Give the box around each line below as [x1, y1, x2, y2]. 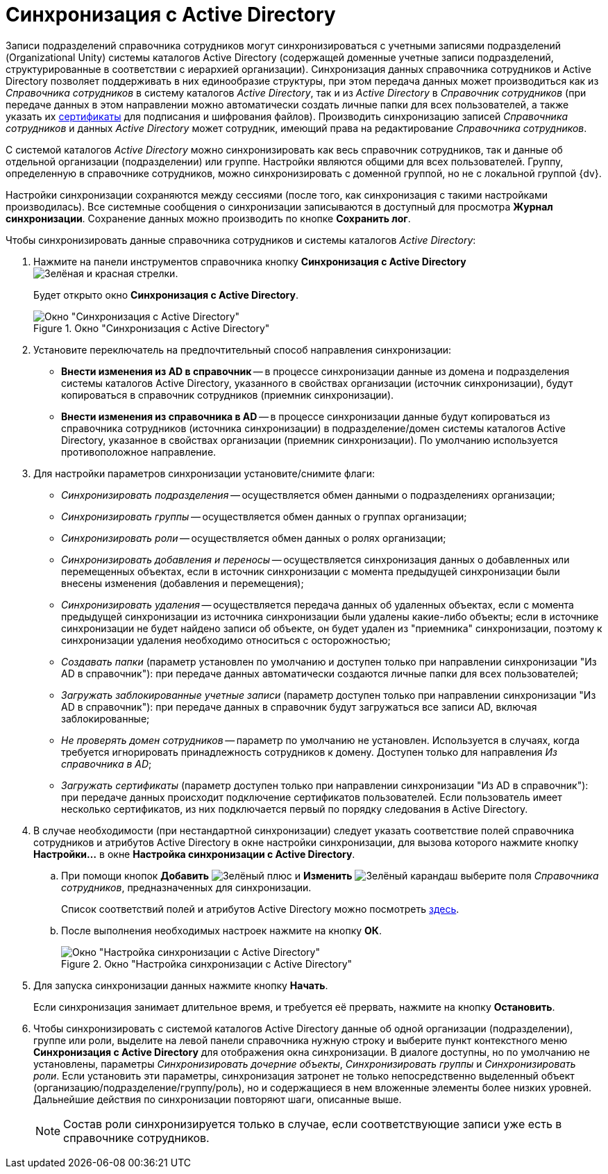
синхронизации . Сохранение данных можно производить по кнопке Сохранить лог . [6, 212, 411, 224]
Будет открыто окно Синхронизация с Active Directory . [33, 288, 298, 301]
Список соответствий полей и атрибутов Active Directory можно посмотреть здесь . [61, 902, 459, 915]
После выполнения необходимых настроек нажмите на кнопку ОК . [61, 924, 382, 936]
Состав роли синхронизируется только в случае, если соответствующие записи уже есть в [63, 1116, 562, 1131]
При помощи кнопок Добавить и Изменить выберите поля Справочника [61, 869, 599, 882]
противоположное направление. [61, 445, 217, 458]
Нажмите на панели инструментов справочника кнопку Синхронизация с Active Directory [33, 255, 466, 267]
